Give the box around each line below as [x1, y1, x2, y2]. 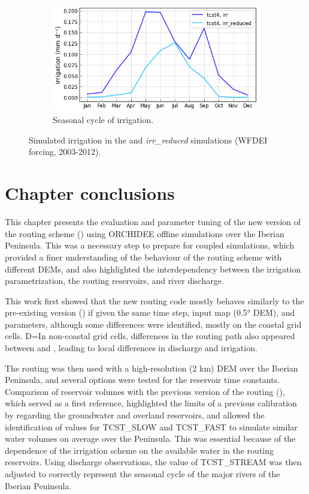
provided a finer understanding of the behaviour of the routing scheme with [5, 250, 282, 263]
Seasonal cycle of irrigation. [53, 113, 154, 126]
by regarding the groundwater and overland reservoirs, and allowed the [5, 409, 265, 421]
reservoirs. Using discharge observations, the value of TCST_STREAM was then [5, 456, 302, 468]
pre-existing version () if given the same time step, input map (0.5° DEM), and [5, 306, 295, 319]
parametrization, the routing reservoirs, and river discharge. [5, 274, 224, 287]
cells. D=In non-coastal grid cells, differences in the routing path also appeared [5, 330, 295, 342]
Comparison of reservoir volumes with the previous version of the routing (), [5, 385, 285, 397]
